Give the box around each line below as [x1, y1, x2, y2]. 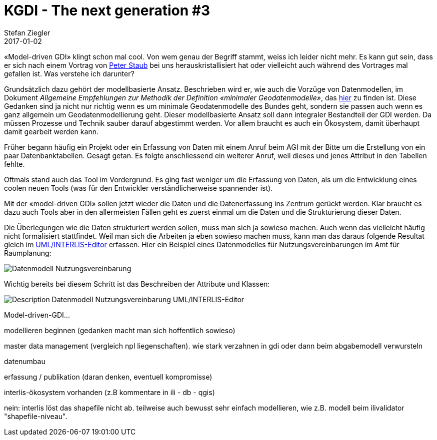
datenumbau [4, 357, 45, 366]
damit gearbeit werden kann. [4, 127, 98, 136]
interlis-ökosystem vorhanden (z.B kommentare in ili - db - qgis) [4, 388, 215, 397]
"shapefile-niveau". [4, 412, 67, 421]
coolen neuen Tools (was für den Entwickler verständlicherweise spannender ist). [4, 183, 273, 192]
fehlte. [4, 159, 25, 168]
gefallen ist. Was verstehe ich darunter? [4, 69, 134, 78]
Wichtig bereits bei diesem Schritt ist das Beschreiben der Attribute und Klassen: [4, 279, 270, 288]
